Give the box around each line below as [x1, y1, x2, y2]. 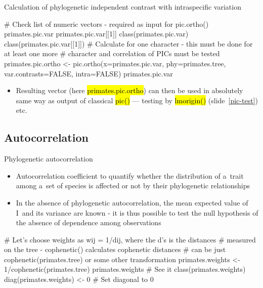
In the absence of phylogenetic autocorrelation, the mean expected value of [16, 197, 248, 208]
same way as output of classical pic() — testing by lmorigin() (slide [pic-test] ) [16, 95, 258, 105]
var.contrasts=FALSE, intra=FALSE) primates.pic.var [4, 68, 173, 78]
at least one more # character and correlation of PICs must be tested [4, 48, 220, 59]
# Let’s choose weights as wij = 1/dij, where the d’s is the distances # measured [4, 234, 256, 244]
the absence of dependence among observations [16, 217, 161, 228]
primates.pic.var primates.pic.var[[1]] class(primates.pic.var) [4, 28, 189, 39]
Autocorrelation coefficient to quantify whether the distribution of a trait [16, 170, 244, 181]
